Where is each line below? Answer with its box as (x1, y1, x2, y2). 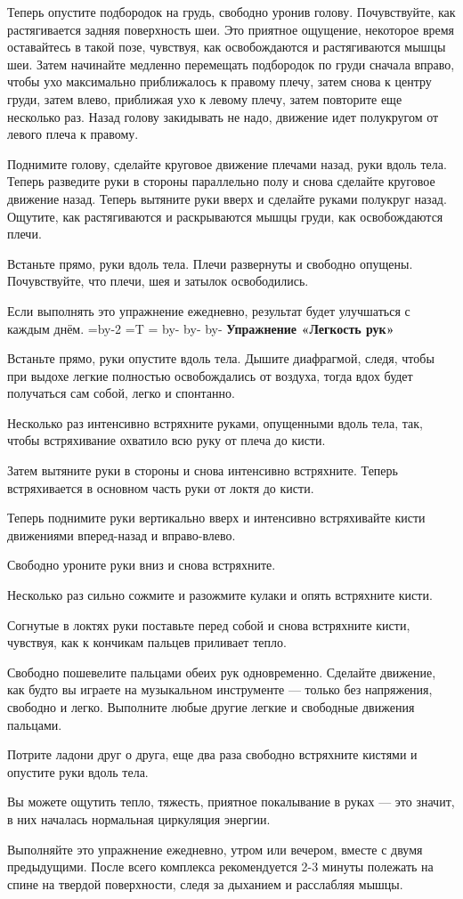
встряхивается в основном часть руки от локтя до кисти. (7, 478, 314, 497)
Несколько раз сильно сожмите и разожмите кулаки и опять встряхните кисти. (7, 586, 433, 604)
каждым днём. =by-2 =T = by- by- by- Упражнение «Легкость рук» (7, 319, 394, 337)
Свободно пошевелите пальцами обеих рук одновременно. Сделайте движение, (7, 662, 436, 681)
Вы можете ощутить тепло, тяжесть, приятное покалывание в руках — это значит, (7, 792, 455, 811)
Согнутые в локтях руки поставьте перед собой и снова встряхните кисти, (7, 615, 410, 634)
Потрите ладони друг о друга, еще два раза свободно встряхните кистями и (7, 745, 418, 764)
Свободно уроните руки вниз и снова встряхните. (7, 555, 276, 574)
